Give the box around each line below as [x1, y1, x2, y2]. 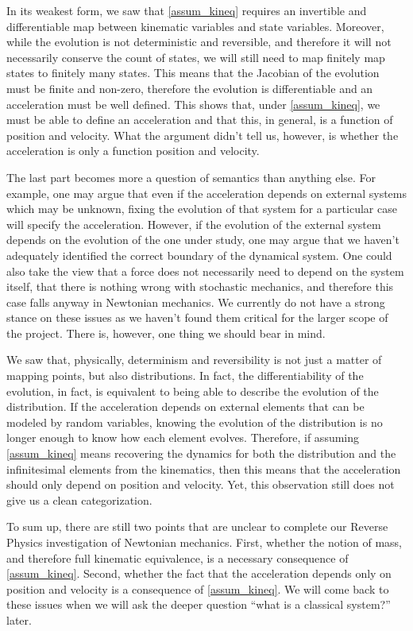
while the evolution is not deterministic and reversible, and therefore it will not [6, 33, 392, 50]
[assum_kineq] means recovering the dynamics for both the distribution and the [6, 445, 396, 462]
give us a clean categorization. [6, 491, 152, 508]
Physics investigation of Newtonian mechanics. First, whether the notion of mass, [6, 534, 402, 550]
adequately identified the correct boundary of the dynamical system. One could [6, 246, 392, 263]
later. [6, 611, 32, 628]
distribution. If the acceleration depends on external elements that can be [6, 398, 365, 415]
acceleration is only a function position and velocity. [6, 142, 260, 159]
